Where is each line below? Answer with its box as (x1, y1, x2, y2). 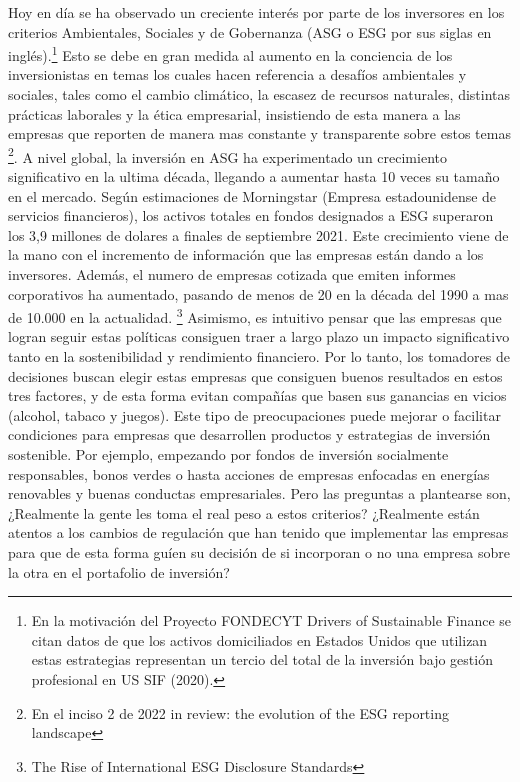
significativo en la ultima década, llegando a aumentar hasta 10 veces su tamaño (8, 166, 500, 187)
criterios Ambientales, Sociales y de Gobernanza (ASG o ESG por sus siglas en (8, 21, 492, 42)
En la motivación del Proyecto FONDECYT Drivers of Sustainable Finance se (31, 610, 512, 631)
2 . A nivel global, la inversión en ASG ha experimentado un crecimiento (8, 143, 447, 167)
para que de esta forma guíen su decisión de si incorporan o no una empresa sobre (8, 542, 510, 562)
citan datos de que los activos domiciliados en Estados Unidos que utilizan (31, 629, 488, 650)
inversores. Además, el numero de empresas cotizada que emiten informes (8, 264, 456, 285)
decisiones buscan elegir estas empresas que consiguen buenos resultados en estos (8, 365, 503, 386)
